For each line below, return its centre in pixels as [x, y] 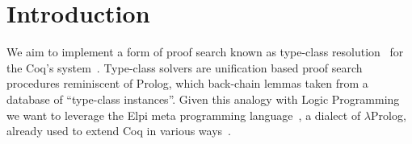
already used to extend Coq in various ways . [119, 131]
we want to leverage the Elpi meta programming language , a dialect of [184, 115]
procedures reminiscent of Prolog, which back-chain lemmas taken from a [187, 83]
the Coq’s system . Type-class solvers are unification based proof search [185, 67]
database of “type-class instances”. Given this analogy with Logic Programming [203, 99]
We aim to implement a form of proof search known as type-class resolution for [205, 52]
